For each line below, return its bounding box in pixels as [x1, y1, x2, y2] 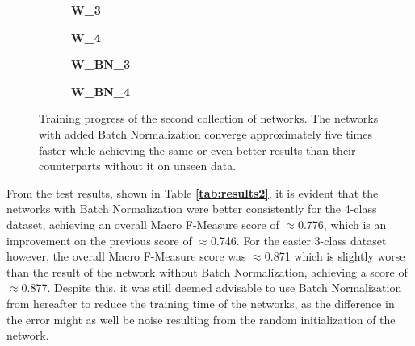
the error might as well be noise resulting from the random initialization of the [6, 311, 396, 327]
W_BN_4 [71, 82, 131, 99]
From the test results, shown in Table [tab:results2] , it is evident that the [6, 184, 379, 201]
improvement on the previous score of [6, 231, 192, 248]
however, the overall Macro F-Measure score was [6, 248, 246, 265]
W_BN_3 [71, 56, 131, 73]
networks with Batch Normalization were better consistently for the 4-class [6, 200, 377, 217]
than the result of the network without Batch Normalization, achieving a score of [6, 263, 408, 280]
